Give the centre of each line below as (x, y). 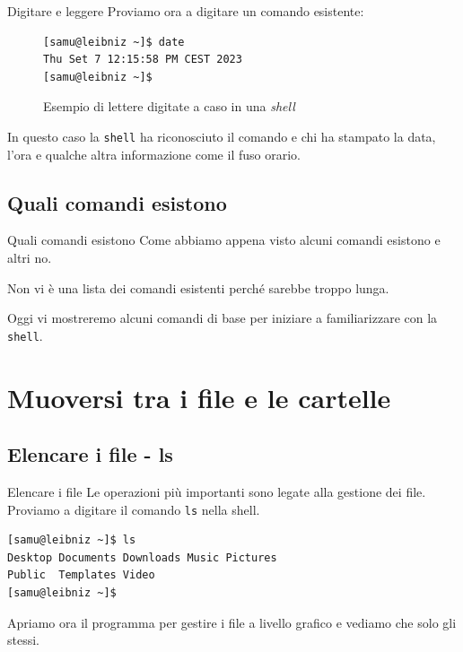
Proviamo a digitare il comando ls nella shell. (134, 509)
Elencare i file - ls (90, 454)
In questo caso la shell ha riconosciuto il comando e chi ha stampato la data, (222, 136)
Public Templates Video (81, 575)
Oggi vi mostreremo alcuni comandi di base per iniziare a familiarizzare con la (223, 318)
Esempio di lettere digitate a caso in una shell (169, 106)
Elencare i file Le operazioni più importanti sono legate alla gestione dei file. (217, 492)
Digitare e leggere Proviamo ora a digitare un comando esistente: (186, 11)
